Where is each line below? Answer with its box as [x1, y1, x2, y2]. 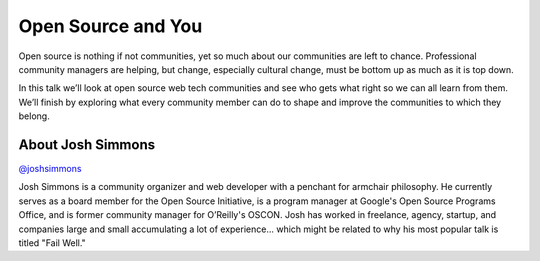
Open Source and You [18, 15, 203, 37]
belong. [18, 110, 50, 122]
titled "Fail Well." [18, 236, 87, 249]
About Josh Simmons [18, 136, 155, 153]
